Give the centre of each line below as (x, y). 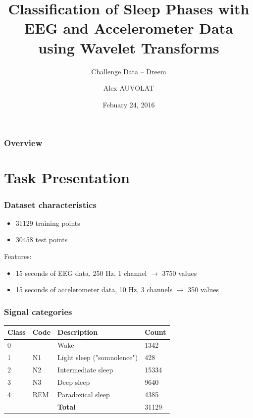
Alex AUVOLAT (129, 88)
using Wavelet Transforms (129, 47)
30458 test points (42, 239)
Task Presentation (67, 178)
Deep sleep (74, 382)
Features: (18, 256)
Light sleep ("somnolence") (98, 357)
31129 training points (48, 223)
